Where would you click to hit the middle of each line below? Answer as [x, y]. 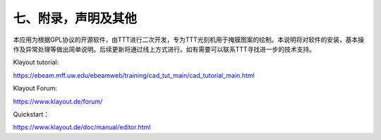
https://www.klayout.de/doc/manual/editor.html [82, 127]
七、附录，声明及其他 [75, 18]
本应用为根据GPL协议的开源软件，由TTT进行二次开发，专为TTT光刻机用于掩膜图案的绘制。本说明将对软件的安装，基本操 [189, 40]
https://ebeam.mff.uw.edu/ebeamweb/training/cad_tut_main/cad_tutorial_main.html [134, 75]
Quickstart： [31, 114]
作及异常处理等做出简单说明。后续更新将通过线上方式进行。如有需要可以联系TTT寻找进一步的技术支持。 [164, 49]
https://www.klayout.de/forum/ [58, 101]
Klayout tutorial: [36, 62]
